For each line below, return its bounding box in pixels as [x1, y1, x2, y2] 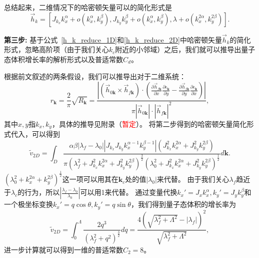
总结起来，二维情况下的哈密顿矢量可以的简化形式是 [4, 2, 172, 12]
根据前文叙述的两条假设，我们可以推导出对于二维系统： [4, 71, 186, 81]
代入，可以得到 [10, 129, 60, 139]
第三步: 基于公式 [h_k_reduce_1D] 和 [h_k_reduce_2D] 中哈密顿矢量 [4, 34, 222, 45]
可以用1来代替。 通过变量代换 [80, 187, 177, 197]
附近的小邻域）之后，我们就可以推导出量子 [115, 44, 255, 55]
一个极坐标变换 [4, 199, 53, 209]
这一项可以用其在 [62, 174, 118, 184]
